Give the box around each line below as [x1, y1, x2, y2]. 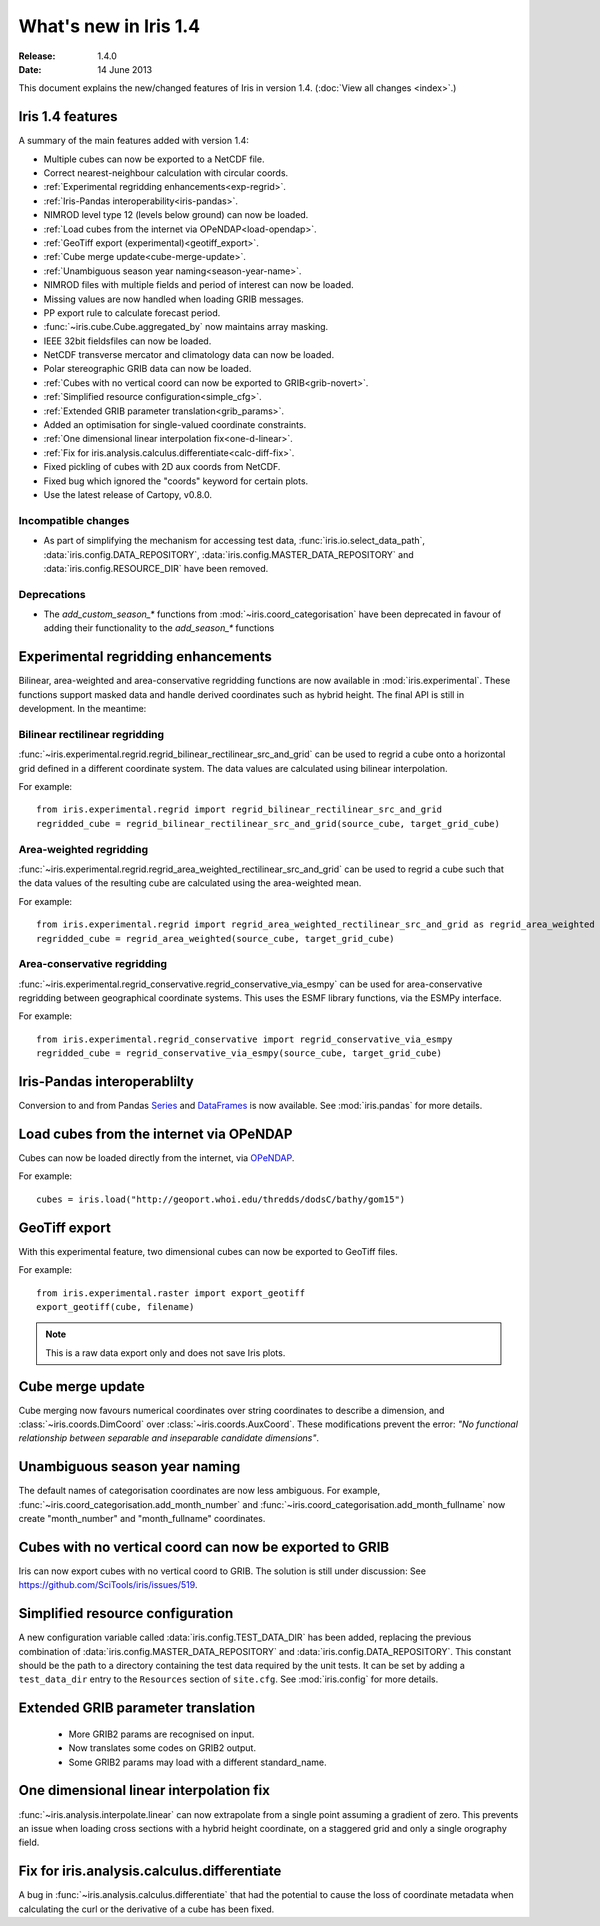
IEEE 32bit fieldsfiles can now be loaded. [43, 335, 212, 347]
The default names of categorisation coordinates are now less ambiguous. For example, [18, 1485, 380, 1497]
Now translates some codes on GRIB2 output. [68, 1742, 257, 1754]
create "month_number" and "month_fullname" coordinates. [18, 1513, 266, 1525]
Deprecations [18, 587, 86, 601]
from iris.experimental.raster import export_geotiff [36, 1287, 305, 1299]
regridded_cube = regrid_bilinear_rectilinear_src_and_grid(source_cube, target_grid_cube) [36, 818, 500, 829]
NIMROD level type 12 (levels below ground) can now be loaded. [43, 209, 309, 221]
